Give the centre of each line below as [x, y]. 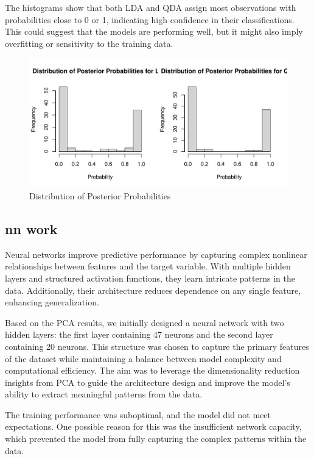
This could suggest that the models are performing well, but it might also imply [154, 31]
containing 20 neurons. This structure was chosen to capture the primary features [157, 346]
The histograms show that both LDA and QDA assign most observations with [151, 7]
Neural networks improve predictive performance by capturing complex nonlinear [156, 254]
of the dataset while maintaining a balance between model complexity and [143, 358]
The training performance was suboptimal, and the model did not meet [138, 414]
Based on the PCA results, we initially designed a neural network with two [145, 322]
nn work [31, 228]
